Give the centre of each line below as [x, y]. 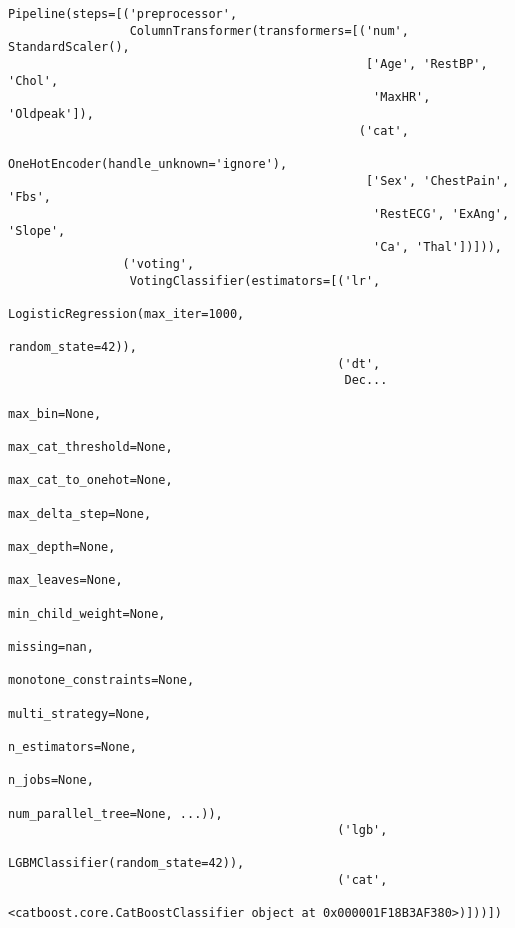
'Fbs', [29, 197]
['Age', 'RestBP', [426, 63]
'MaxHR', [402, 97]
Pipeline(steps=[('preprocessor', [123, 14]
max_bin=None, [55, 413]
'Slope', [37, 230]
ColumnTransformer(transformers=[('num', [269, 30]
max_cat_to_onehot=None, [90, 480]
